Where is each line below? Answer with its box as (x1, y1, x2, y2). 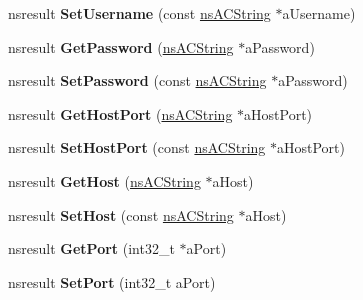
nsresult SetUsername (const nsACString (8, 3, 271, 23)
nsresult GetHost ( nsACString (8, 170, 201, 191)
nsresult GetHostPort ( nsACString (8, 103, 233, 124)
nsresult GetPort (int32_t (8, 238, 175, 259)
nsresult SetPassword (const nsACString (8, 70, 267, 91)
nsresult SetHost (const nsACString (8, 204, 234, 225)
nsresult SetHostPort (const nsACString (8, 137, 266, 158)
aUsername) (282, 3, 356, 23)
